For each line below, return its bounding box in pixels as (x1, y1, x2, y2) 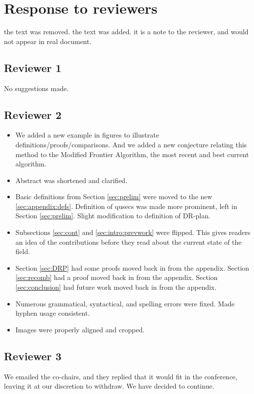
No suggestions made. (4, 83, 69, 93)
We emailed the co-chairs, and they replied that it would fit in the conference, (4, 371, 237, 381)
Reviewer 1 (4, 60, 62, 75)
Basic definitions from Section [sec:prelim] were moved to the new (15, 191, 212, 202)
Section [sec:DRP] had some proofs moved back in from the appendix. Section (15, 262, 250, 273)
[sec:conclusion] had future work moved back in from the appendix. (15, 282, 217, 292)
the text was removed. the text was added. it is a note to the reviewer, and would (4, 26, 249, 37)
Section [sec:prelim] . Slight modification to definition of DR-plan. (15, 210, 210, 221)
